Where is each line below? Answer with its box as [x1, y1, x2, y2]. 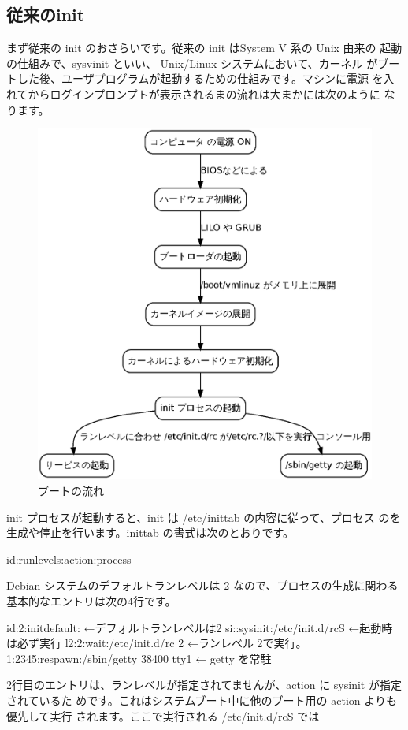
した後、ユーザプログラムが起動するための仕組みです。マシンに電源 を [17, 70, 384, 87]
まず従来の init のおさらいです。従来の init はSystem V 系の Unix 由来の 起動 [6, 39, 402, 56]
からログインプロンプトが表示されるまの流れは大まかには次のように [28, 85, 380, 102]
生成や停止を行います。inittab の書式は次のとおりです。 [6, 524, 295, 541]
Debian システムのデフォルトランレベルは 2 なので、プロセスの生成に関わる [6, 577, 399, 594]
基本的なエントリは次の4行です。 [6, 593, 176, 609]
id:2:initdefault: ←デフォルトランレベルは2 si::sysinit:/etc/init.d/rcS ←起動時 [6, 619, 393, 635]
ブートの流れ [38, 482, 104, 499]
